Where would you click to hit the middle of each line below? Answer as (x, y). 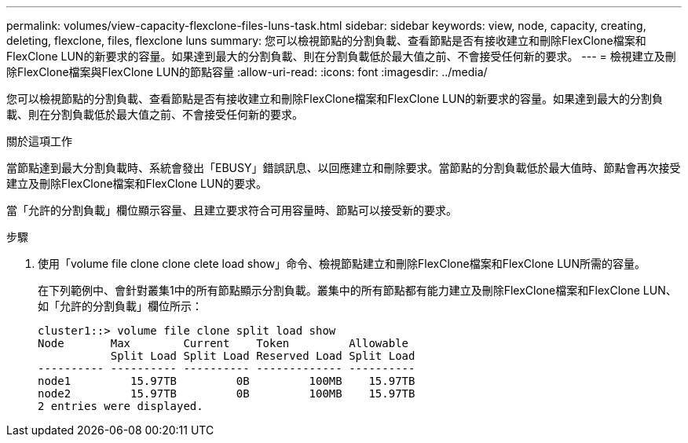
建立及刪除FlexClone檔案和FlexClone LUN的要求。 (137, 183)
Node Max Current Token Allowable (223, 343)
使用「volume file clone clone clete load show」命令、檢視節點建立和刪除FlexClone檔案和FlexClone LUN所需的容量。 (342, 264)
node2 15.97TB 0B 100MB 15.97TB (227, 394)
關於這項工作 (39, 141)
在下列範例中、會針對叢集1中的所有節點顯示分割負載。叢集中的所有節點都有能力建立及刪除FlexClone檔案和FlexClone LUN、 (357, 290)
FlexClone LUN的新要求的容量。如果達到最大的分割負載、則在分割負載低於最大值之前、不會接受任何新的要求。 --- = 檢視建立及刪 (341, 56)
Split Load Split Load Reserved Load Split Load (263, 356)
